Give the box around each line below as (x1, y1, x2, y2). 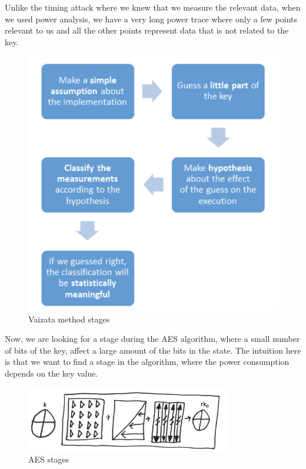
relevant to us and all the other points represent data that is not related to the (5, 24, 289, 36)
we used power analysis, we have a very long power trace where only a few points (5, 12, 298, 25)
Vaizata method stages (28, 312, 110, 325)
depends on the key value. (5, 367, 98, 379)
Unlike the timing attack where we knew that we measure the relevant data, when (5, 1, 301, 13)
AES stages (28, 453, 69, 465)
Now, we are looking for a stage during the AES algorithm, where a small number (5, 332, 300, 345)
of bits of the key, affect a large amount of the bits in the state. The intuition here (5, 344, 301, 356)
